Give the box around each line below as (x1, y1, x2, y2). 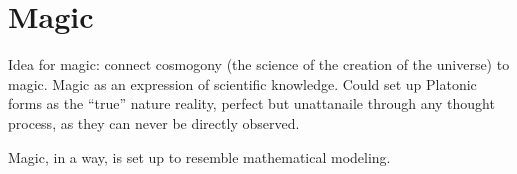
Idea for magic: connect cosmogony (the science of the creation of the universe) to (8, 54, 510, 75)
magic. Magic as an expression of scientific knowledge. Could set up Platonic (8, 73, 477, 94)
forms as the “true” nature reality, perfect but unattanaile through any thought (8, 93, 495, 114)
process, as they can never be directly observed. (8, 112, 300, 133)
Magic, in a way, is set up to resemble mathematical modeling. (8, 146, 391, 167)
